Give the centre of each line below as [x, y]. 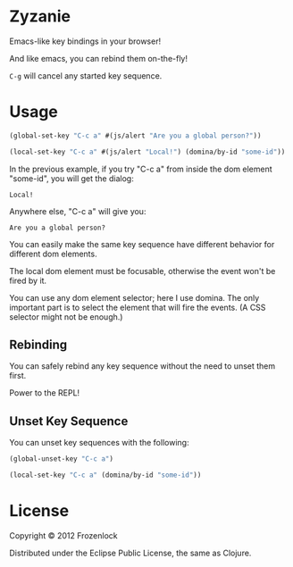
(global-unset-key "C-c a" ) [62, 459]
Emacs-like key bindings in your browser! [85, 41]
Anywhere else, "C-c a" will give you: [78, 211]
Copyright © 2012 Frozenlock [63, 535]
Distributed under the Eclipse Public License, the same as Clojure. [130, 553]
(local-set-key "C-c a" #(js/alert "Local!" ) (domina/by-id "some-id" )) [147, 152]
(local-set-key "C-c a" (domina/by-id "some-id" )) [105, 475]
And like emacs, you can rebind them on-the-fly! [99, 58]
